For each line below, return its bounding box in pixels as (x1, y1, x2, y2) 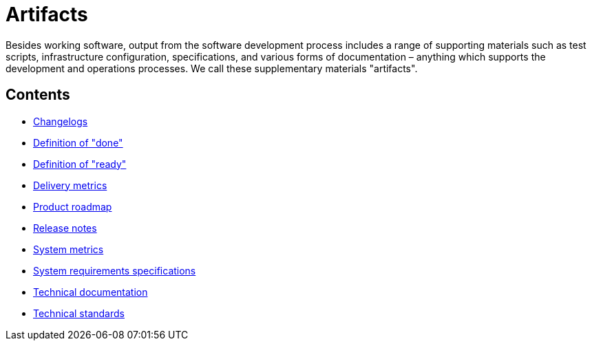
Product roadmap (33, 200, 112, 213)
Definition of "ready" (33, 158, 127, 170)
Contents (6, 86, 70, 104)
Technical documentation (33, 285, 148, 298)
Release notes (33, 221, 97, 234)
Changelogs (33, 115, 88, 127)
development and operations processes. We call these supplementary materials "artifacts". (6, 62, 418, 74)
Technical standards (33, 307, 125, 319)
